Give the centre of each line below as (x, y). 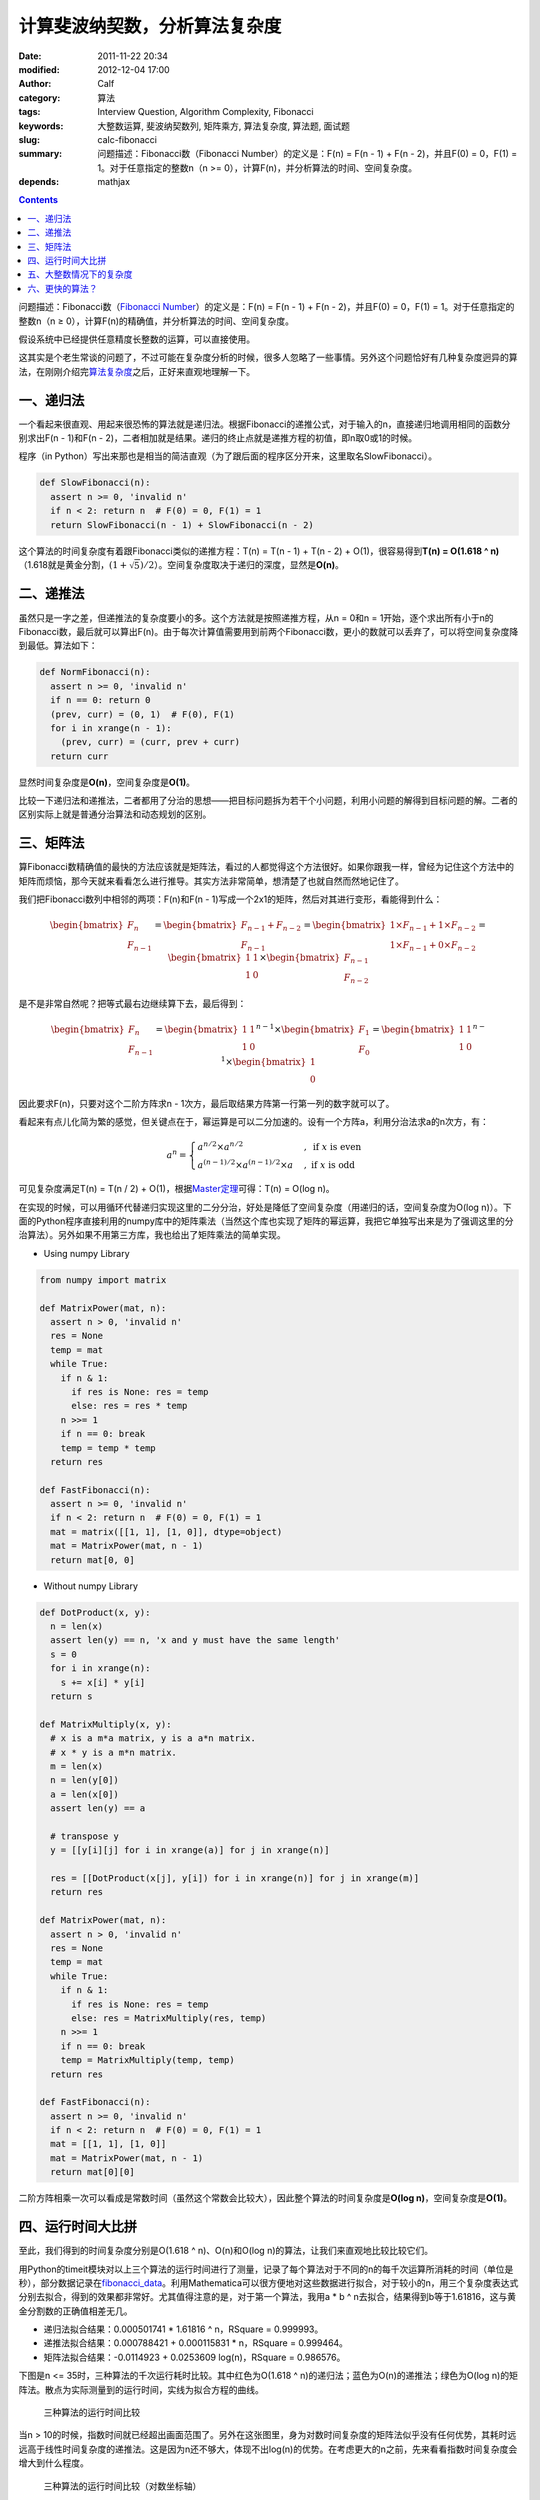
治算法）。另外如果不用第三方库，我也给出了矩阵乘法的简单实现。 (152, 1235)
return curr (79, 756)
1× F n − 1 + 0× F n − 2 (433, 946)
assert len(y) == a (98, 1808)
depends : (39, 182)
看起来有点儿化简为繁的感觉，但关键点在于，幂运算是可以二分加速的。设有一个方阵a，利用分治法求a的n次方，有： (253, 1121)
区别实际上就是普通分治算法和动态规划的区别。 (115, 814)
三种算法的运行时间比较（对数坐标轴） (122, 2486)
